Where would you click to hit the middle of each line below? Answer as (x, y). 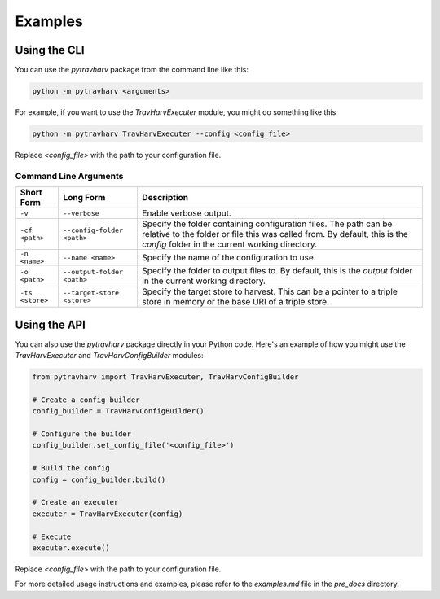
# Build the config (71, 468)
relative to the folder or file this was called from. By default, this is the (275, 234)
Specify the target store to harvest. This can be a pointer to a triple (270, 291)
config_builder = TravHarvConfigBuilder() (118, 411)
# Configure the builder (82, 434)
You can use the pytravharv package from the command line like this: (132, 70)
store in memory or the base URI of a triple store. (236, 302)
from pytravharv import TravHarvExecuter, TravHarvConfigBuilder (165, 377)
